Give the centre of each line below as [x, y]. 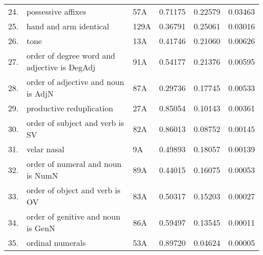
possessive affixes [56, 11]
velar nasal [46, 149]
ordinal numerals [56, 243]
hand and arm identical [68, 26]
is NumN [42, 175]
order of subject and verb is [75, 123]
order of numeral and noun [74, 164]
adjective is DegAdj [61, 67]
